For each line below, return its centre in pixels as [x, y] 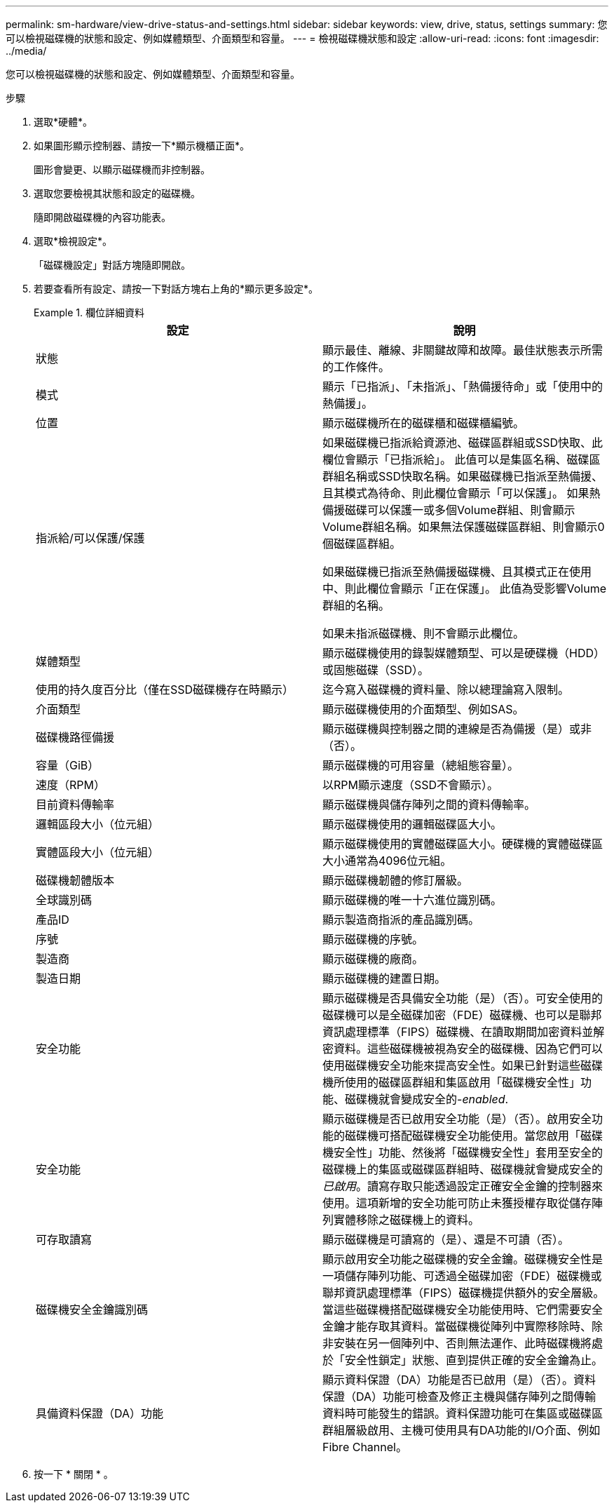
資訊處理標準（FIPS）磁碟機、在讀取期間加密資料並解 [464, 1032]
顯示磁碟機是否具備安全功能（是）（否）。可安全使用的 [463, 998]
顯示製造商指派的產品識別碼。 [401, 920]
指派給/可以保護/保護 [90, 538]
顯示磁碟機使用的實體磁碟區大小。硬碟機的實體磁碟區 [463, 844]
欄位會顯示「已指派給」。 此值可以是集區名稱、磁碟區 [462, 459]
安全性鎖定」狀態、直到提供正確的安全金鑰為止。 [474, 1360]
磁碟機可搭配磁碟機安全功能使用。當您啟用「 [463, 1136]
